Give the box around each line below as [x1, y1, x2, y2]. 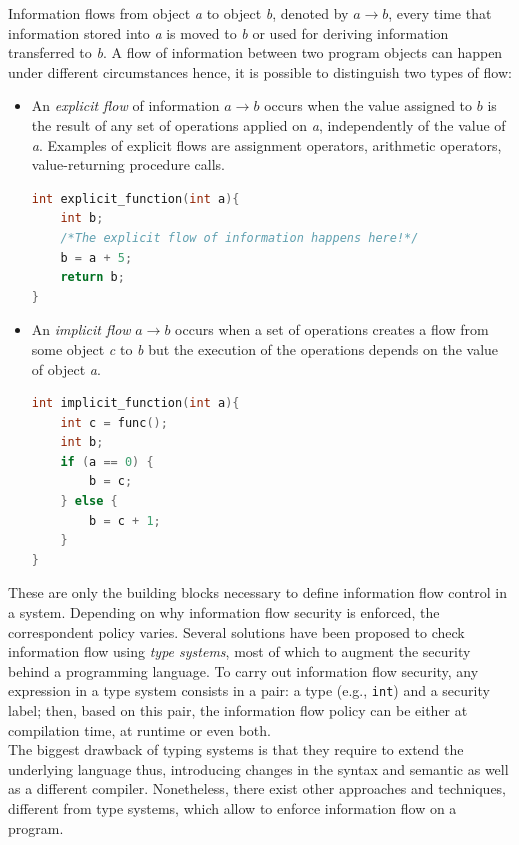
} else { [60, 494, 118, 509]
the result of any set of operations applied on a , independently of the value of [31, 114, 506, 135]
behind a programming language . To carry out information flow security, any [8, 660, 479, 681]
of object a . [31, 358, 101, 379]
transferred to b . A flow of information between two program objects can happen [8, 42, 503, 63]
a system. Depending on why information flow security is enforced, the [8, 602, 440, 623]
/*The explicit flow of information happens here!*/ [60, 230, 419, 245]
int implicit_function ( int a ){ [31, 396, 240, 411]
